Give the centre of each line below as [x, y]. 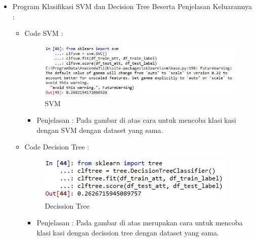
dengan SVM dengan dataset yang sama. [100, 130]
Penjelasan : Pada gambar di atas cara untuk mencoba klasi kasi [136, 120]
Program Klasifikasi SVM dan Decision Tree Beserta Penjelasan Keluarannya [132, 6]
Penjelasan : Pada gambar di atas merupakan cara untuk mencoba [140, 223]
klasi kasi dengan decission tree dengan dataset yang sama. [128, 232]
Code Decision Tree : [57, 147]
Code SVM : [44, 33]
